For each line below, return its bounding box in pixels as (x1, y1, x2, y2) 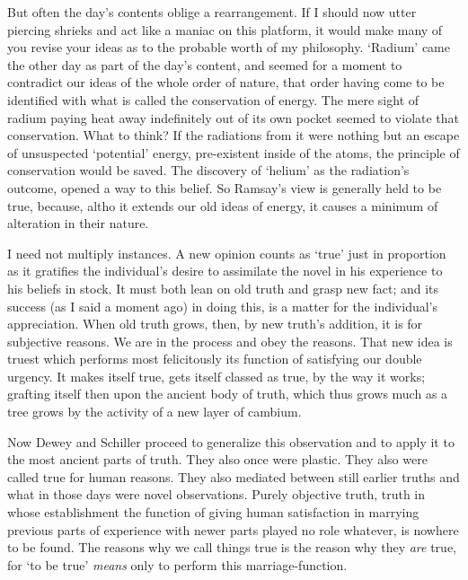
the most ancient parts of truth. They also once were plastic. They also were (7, 450, 428, 469)
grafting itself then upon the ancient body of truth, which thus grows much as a (7, 384, 448, 403)
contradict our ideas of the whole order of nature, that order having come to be (7, 73, 445, 92)
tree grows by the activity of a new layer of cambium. (7, 402, 302, 421)
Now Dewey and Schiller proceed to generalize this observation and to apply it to (7, 432, 455, 451)
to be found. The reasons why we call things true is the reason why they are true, (7, 538, 456, 557)
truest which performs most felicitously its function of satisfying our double (7, 349, 422, 368)
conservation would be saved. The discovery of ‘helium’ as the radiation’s (7, 161, 410, 180)
